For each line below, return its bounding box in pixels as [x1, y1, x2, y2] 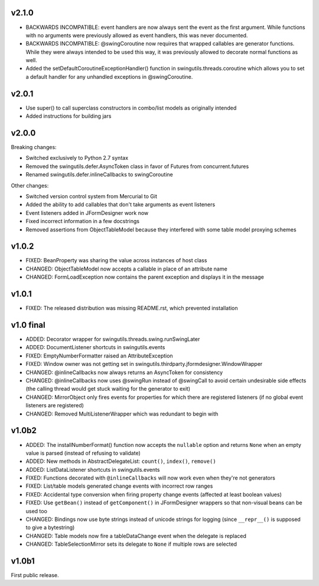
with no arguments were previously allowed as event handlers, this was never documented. [25, 31, 248, 38]
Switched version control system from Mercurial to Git [25, 193, 158, 200]
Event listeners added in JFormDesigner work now [25, 209, 149, 216]
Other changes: [11, 182, 49, 189]
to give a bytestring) [25, 524, 75, 531]
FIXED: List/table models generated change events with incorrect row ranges [25, 482, 213, 490]
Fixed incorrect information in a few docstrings [25, 218, 140, 225]
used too [25, 507, 47, 514]
